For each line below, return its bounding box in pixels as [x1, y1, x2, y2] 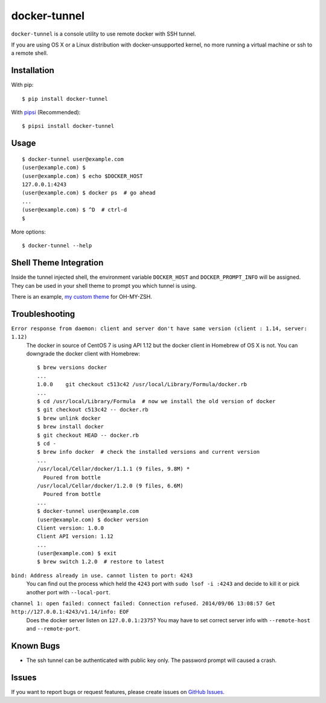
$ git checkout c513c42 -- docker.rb [37, 406, 149, 413]
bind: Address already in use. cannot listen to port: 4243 [11, 572, 193, 579]
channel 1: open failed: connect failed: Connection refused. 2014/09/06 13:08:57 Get [11, 600, 276, 607]
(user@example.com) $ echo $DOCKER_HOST [22, 173, 143, 179]
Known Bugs [11, 641, 60, 651]
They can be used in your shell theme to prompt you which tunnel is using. [11, 282, 197, 289]
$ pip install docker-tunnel [22, 95, 108, 102]
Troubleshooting [11, 308, 75, 319]
